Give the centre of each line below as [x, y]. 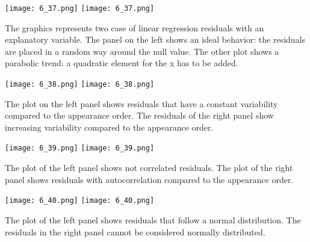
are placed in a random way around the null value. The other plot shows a [142, 51]
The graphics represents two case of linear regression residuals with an [135, 27]
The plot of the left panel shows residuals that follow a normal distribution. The [153, 219]
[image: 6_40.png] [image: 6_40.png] [80, 201]
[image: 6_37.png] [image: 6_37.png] [80, 8]
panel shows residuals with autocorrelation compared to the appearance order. [149, 179]
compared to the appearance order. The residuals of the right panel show [139, 115]
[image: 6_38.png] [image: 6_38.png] [80, 85]
